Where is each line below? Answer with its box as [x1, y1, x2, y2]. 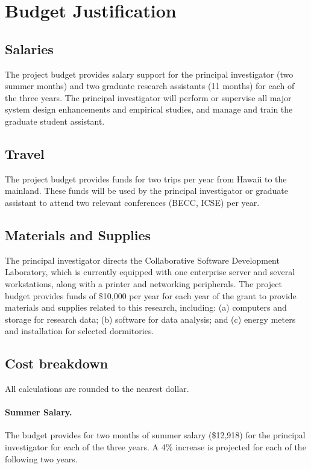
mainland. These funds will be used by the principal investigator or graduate [5, 184, 288, 197]
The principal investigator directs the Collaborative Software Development [5, 253, 280, 266]
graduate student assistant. [5, 114, 105, 127]
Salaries [5, 39, 54, 58]
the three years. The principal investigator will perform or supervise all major [5, 91, 292, 104]
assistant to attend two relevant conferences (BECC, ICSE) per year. [5, 196, 260, 208]
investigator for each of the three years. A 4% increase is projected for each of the [5, 441, 306, 453]
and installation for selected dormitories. [5, 325, 154, 337]
